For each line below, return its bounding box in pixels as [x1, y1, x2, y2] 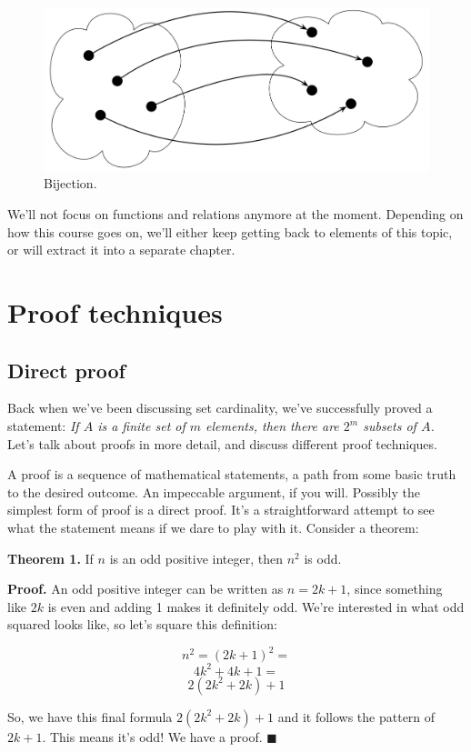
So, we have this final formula [7, 707, 173, 726]
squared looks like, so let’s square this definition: [7, 615, 277, 634]
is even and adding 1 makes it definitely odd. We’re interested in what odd [47, 597, 465, 616]
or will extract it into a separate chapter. [7, 240, 235, 259]
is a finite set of [97, 416, 185, 436]
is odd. [304, 548, 342, 567]
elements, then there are [205, 416, 339, 436]
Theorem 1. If [7, 548, 94, 567]
